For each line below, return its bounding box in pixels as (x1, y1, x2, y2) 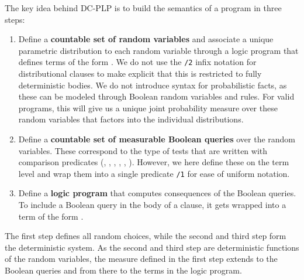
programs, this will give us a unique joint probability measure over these (18, 101, 278, 114)
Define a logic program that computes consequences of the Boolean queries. (18, 187, 296, 199)
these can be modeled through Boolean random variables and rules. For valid (18, 90, 295, 103)
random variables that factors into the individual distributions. (18, 113, 244, 125)
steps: (5, 13, 25, 25)
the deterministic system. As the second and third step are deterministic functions (5, 241, 299, 253)
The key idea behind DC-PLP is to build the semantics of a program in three (5, 2, 282, 13)
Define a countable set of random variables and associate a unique (18, 33, 274, 45)
